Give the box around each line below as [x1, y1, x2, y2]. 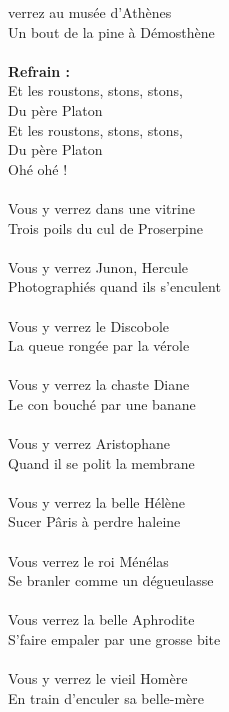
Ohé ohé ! [8, 158, 68, 179]
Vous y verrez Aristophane [8, 433, 171, 454]
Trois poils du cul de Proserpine [8, 217, 204, 238]
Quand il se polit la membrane [8, 452, 195, 473]
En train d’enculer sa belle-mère [8, 687, 204, 708]
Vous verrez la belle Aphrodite [8, 609, 195, 630]
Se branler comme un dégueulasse [8, 570, 214, 591]
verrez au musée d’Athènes [8, 2, 172, 22]
